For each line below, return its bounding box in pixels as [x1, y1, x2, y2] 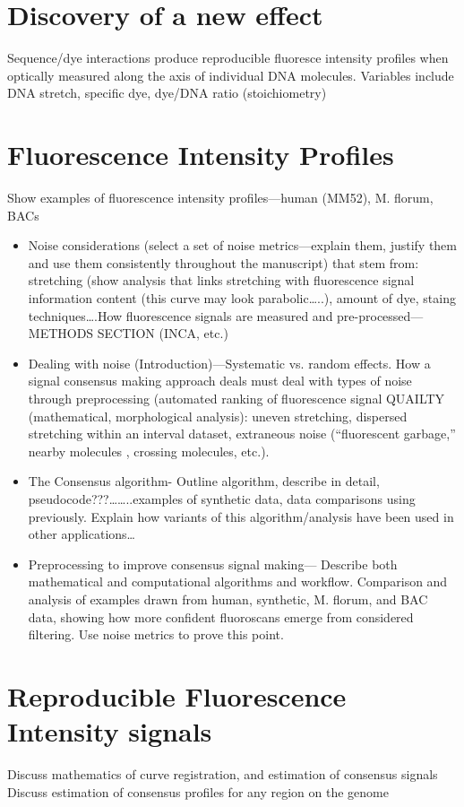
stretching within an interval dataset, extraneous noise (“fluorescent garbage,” [28, 424, 456, 443]
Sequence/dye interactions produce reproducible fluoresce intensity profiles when [7, 48, 449, 67]
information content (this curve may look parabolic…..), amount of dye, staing [28, 289, 456, 307]
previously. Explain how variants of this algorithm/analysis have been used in [28, 507, 454, 525]
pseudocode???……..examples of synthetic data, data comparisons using [28, 489, 416, 508]
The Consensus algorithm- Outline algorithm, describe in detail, [28, 472, 380, 490]
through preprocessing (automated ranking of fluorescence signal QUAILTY [28, 388, 445, 407]
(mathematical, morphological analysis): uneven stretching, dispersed [28, 406, 408, 425]
